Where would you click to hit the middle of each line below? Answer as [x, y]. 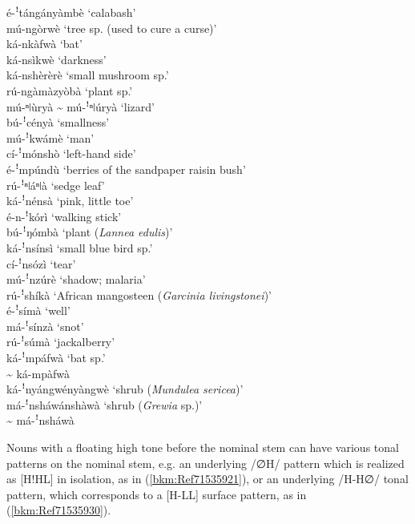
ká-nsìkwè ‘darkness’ [56, 59]
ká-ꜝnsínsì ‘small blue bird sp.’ [80, 247]
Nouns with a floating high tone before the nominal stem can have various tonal [203, 447]
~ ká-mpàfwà [38, 373]
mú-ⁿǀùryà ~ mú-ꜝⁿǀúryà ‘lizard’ [81, 106]
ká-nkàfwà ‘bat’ [44, 44]
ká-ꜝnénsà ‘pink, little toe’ [70, 201]
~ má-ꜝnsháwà [40, 420]
